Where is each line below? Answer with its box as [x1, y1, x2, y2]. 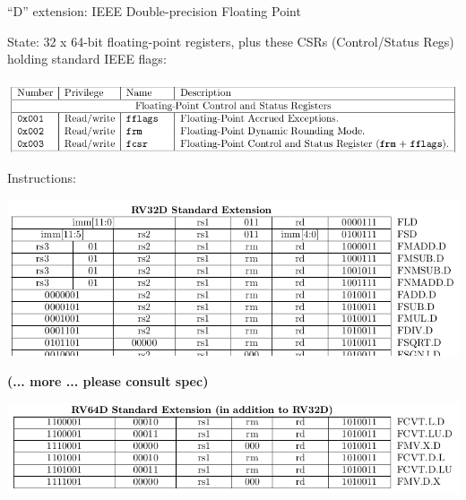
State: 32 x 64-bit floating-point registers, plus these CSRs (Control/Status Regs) [7, 31, 454, 50]
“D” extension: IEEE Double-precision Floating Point [7, 2, 301, 20]
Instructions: [7, 168, 76, 186]
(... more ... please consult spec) [7, 371, 209, 390]
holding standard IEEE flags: [7, 49, 167, 68]
